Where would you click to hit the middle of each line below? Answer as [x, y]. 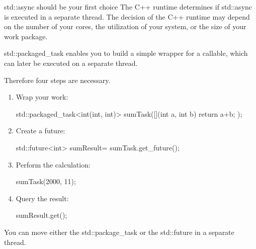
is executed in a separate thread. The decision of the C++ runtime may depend [127, 16]
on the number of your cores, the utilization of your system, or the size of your [125, 26]
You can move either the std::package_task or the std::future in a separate [119, 232]
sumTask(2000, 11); [46, 181]
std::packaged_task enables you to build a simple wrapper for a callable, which [126, 53]
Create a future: [40, 131]
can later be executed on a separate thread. [71, 63]
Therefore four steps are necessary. [57, 80]
